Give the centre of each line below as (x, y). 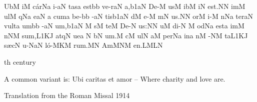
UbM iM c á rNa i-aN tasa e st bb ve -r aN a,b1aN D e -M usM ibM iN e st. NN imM (125, 6)
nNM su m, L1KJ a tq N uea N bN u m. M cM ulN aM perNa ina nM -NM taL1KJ (126, 35)
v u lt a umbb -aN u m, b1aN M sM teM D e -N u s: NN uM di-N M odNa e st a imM (124, 26)
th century (20, 61)
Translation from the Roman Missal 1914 (67, 95)
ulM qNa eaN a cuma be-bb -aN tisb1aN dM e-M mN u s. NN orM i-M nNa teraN (129, 16)
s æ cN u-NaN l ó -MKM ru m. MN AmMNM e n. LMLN (83, 45)
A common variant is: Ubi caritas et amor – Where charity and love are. (115, 78)
